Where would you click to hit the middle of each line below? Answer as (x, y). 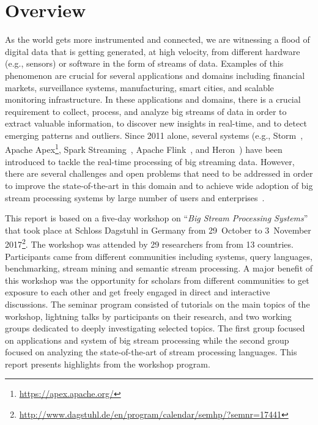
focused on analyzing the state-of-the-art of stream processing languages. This (151, 352)
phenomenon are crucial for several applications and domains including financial (155, 75)
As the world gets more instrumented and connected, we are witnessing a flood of (157, 39)
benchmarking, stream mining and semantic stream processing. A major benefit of (159, 268)
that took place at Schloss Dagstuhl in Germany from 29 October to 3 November (158, 230)
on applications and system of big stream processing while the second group (147, 340)
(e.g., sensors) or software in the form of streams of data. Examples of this (144, 63)
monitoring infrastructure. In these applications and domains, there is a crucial (153, 99)
